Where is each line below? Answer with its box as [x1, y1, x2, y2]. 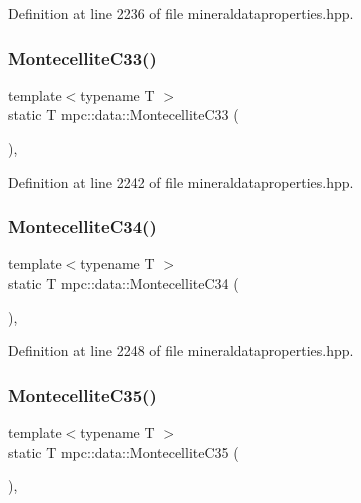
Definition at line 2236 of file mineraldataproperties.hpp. [8, 3, 354, 23]
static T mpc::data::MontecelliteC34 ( [8, 273, 239, 293]
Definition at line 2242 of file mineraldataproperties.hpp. [8, 171, 354, 192]
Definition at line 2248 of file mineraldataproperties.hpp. [8, 340, 354, 361]
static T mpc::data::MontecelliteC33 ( [8, 104, 239, 125]
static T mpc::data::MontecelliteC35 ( [8, 441, 239, 462]
